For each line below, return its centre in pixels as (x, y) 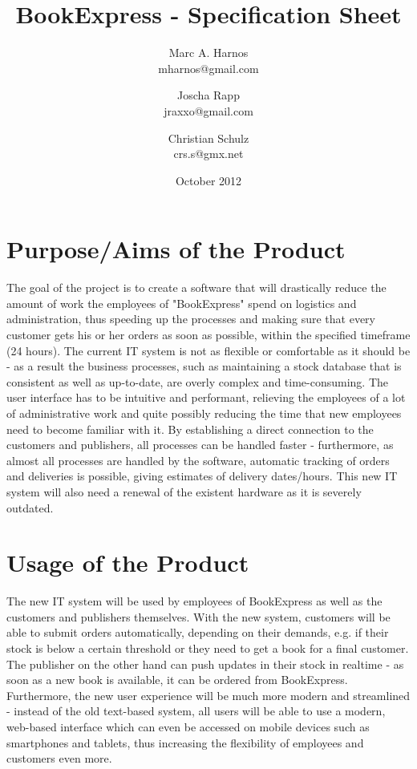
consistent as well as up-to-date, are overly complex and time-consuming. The (198, 381)
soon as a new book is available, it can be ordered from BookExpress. (177, 680)
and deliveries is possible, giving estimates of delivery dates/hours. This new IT (202, 476)
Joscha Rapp (208, 95)
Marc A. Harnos (208, 53)
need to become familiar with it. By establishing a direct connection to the (190, 429)
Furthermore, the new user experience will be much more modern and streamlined (208, 695)
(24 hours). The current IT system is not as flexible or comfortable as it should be (208, 350)
